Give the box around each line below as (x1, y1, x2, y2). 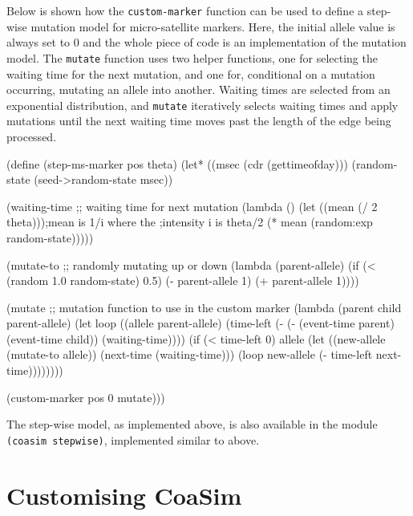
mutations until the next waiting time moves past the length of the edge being (6, 112, 391, 129)
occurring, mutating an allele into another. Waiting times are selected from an (6, 81, 391, 98)
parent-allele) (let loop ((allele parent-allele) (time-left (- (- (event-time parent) (6, 315, 395, 331)
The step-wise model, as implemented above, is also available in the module (6, 416, 378, 433)
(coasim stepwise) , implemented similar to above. (6, 431, 260, 448)
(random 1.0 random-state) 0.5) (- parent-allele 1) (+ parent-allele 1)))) (6, 272, 359, 289)
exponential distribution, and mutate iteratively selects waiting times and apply (6, 96, 399, 113)
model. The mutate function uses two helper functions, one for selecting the (6, 49, 378, 66)
